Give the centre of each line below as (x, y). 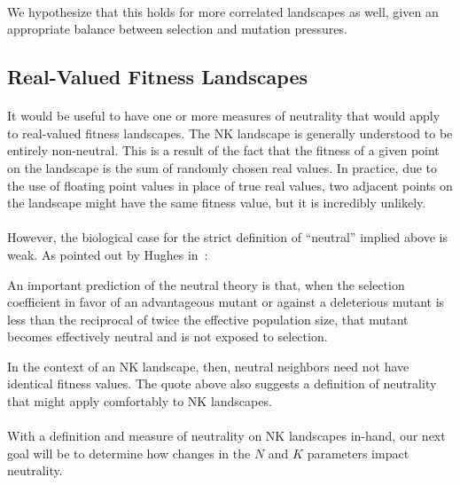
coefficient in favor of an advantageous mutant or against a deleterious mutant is (226, 302)
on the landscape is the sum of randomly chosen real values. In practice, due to (222, 167)
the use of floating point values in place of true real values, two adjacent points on (230, 185)
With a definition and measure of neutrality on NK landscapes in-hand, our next (226, 436)
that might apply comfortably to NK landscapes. (140, 401)
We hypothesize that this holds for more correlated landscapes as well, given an (223, 11)
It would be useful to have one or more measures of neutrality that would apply (224, 116)
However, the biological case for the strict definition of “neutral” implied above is (227, 237)
